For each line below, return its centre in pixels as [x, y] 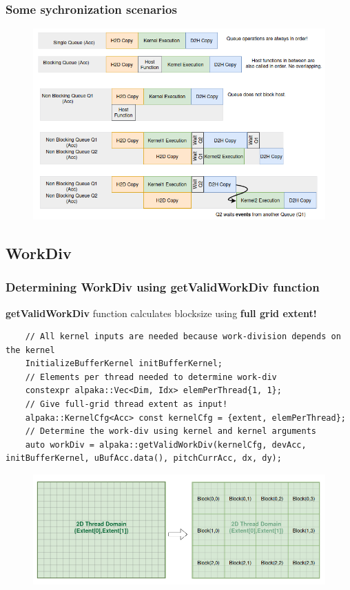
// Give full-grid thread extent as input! [126, 405]
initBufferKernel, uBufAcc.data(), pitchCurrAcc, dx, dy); [144, 458]
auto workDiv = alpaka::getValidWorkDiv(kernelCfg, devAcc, [166, 445]
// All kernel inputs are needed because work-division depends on [183, 337]
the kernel [30, 350]
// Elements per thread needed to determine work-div [151, 377]
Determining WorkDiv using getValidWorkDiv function [163, 287]
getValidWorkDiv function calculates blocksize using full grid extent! [161, 313]
